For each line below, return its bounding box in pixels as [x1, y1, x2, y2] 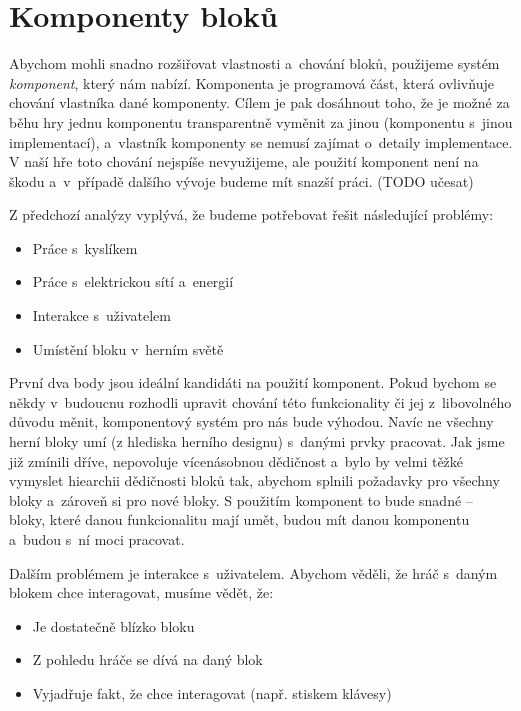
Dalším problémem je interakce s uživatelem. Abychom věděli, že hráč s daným [9, 562, 498, 583]
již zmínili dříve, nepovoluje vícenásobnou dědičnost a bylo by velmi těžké [9, 450, 464, 471]
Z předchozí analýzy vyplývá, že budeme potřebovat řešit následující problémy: [9, 204, 494, 225]
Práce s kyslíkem [32, 237, 138, 258]
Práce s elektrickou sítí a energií [32, 271, 234, 292]
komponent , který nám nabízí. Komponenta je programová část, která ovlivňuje [9, 72, 494, 93]
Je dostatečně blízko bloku [32, 615, 195, 636]
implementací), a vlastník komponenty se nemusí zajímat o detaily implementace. [9, 131, 513, 152]
